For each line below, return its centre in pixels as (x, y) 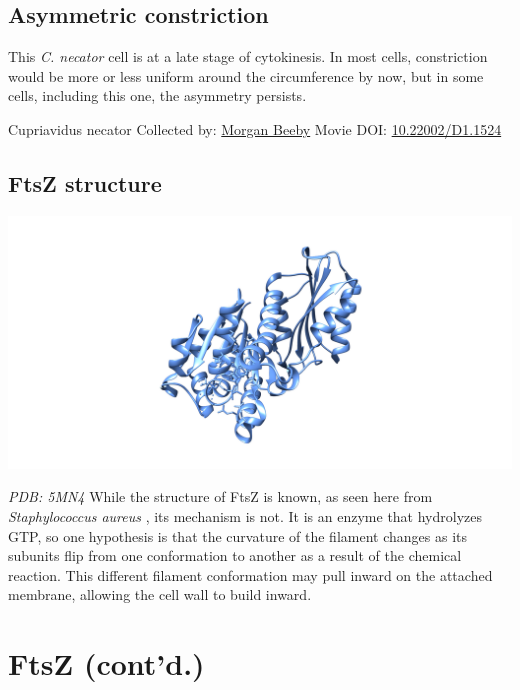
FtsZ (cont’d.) (106, 663)
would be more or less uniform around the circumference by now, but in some (246, 75)
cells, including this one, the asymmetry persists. (157, 95)
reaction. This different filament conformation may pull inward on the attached (250, 574)
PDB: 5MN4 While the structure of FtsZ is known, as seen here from (220, 496)
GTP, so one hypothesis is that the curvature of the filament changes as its (237, 535)
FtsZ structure (85, 182)
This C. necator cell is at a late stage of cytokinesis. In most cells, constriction (248, 56)
